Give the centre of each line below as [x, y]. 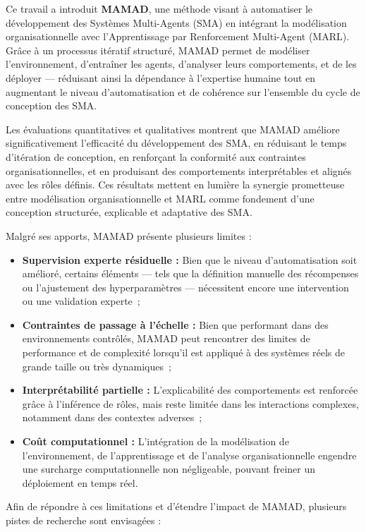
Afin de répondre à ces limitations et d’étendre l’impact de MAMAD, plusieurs [176, 506]
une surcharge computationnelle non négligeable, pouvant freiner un [169, 469]
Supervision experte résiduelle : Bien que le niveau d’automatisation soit [190, 259]
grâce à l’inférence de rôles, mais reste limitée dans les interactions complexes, [190, 403]
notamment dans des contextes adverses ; [112, 417]
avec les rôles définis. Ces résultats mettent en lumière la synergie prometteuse [175, 185]
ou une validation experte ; [81, 301]
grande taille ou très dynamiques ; [97, 366]
